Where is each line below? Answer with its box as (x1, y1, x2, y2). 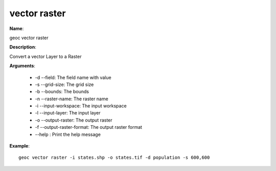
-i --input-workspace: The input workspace (35, 103, 127, 109)
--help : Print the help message (35, 131, 101, 137)
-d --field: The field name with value (35, 74, 112, 80)
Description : (9, 44, 37, 50)
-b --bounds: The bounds (35, 89, 89, 95)
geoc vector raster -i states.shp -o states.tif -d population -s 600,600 (18, 155, 210, 160)
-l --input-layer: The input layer (35, 110, 101, 116)
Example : (9, 143, 30, 149)
